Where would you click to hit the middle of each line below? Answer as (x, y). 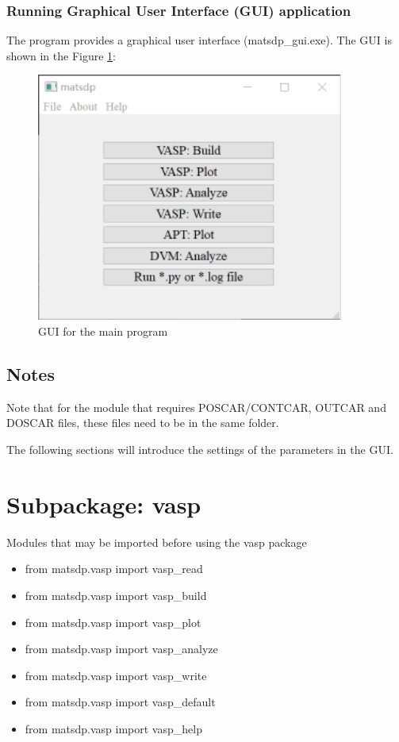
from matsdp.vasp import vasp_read (114, 569)
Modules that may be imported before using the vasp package (157, 542)
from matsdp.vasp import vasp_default (120, 702)
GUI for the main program (103, 331)
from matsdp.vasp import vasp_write (116, 675)
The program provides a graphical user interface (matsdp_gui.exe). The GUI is (199, 40)
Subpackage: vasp (104, 504)
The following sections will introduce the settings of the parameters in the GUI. (200, 450)
